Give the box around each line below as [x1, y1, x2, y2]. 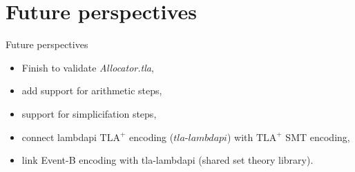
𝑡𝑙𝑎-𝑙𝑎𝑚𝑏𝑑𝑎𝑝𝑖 [173, 133, 227, 143]
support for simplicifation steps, [21, 106, 157, 120]
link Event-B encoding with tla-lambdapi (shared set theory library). [21, 153, 314, 167]
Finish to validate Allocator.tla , [21, 60, 154, 74]
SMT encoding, [285, 129, 350, 144]
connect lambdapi [21, 129, 97, 144]
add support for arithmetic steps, [21, 83, 162, 98]
